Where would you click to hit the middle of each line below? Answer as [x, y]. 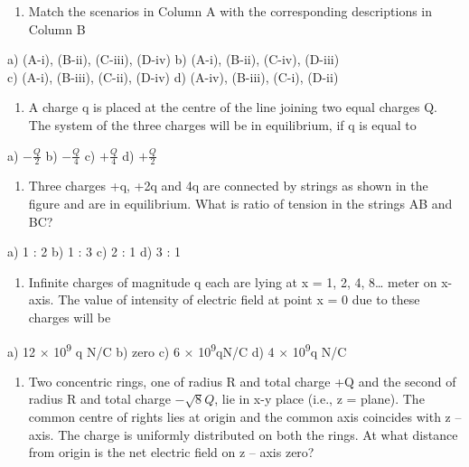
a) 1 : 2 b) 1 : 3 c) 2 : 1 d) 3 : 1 [94, 252]
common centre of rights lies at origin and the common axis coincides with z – [245, 416]
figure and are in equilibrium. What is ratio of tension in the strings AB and [240, 203]
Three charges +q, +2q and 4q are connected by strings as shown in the [228, 186]
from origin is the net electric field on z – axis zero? [171, 452]
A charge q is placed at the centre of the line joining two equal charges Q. [233, 107]
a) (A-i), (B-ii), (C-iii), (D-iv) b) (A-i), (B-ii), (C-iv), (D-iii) [174, 59]
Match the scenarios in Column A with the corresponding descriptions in [230, 11]
